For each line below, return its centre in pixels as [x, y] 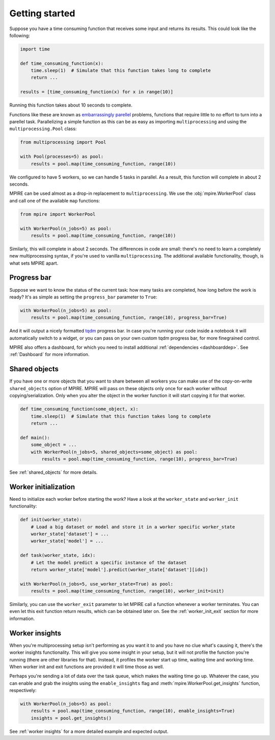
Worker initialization [42, 487]
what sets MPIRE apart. [34, 263]
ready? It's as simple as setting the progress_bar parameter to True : [83, 297]
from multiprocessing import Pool [63, 142]
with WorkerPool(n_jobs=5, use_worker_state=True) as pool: [97, 584]
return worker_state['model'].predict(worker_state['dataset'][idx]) [119, 569]
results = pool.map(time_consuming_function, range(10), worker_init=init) [128, 591]
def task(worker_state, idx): [58, 555]
